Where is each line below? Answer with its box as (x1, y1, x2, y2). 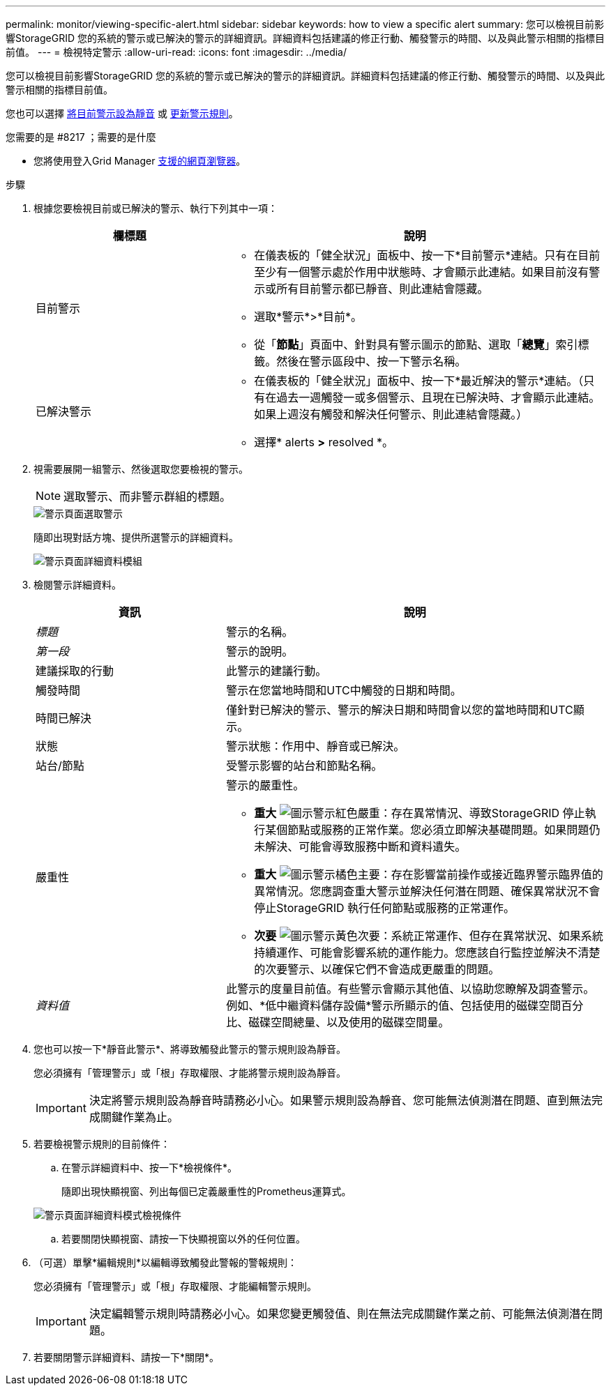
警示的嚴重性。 (226, 778, 305, 792)
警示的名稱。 (226, 625, 294, 639)
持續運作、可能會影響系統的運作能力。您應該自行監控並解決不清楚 (254, 945, 601, 959)
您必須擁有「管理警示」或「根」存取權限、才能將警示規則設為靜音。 (33, 1067, 346, 1079)
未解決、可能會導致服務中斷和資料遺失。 (254, 839, 467, 853)
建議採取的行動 (36, 664, 114, 678)
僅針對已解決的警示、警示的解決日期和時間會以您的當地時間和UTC (226, 703, 573, 717)
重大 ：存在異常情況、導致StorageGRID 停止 (254, 806, 585, 820)
